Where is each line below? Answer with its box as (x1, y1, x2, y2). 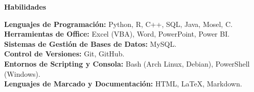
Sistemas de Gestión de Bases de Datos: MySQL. (4, 38, 177, 49)
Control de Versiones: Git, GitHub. (4, 48, 125, 59)
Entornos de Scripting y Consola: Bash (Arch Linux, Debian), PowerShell (4, 58, 250, 69)
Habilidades (4, 2, 47, 12)
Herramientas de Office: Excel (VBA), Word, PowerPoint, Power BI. (4, 28, 230, 39)
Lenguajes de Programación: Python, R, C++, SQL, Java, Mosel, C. (4, 18, 233, 29)
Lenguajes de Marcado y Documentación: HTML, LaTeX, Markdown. (4, 78, 242, 89)
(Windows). (4, 68, 40, 79)
